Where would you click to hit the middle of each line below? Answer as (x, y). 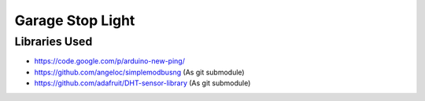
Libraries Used (54, 41)
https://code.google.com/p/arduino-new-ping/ (109, 61)
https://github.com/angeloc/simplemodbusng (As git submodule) (139, 72)
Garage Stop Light (75, 20)
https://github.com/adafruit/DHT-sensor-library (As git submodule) (142, 83)
